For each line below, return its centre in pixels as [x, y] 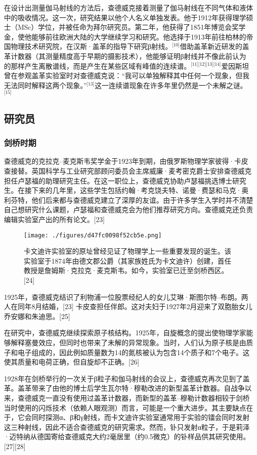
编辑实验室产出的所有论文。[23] [54, 219]
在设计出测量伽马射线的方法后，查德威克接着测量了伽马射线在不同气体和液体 [128, 7]
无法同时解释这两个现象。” [45, 85]
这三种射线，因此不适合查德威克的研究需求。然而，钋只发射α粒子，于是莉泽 [127, 427]
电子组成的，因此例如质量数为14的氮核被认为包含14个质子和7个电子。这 [133, 352]
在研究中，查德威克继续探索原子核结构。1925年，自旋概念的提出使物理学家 [125, 333]
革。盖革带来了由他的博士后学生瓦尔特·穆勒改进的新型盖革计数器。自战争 [124, 388]
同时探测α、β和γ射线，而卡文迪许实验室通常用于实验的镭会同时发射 [140, 417]
